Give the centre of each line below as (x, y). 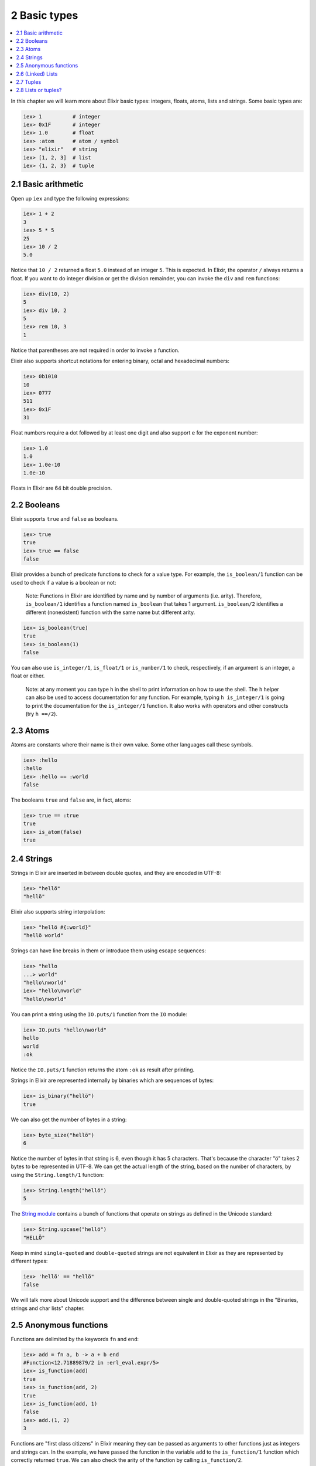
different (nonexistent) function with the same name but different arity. (110, 612)
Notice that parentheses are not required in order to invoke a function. (95, 350)
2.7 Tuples (29, 82)
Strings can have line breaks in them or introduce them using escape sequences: (109, 951)
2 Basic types (44, 15)
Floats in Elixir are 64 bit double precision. (61, 488)
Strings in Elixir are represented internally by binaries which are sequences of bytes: (112, 1080)
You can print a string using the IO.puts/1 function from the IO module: (99, 1014)
